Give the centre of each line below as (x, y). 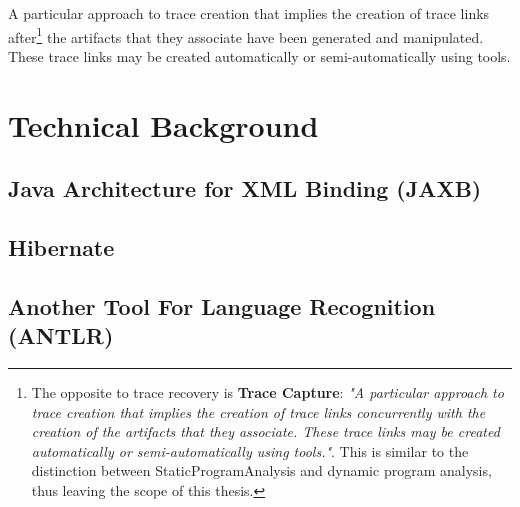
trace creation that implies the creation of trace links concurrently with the (258, 411)
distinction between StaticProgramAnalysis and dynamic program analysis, (261, 470)
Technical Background (163, 124)
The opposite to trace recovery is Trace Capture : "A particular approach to (267, 391)
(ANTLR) (61, 335)
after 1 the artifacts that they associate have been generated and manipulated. (246, 35)
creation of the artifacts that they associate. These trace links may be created (265, 431)
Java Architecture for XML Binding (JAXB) (245, 188)
